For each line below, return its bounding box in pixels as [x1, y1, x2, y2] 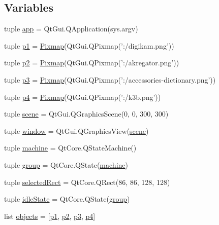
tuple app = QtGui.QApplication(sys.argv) [4, 23, 138, 34]
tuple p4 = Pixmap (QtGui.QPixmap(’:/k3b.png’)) [4, 91, 161, 102]
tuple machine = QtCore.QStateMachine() [4, 142, 137, 153]
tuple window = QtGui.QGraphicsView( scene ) [4, 125, 149, 136]
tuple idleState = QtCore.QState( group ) [4, 194, 130, 204]
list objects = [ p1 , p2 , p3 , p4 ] [4, 210, 96, 221]
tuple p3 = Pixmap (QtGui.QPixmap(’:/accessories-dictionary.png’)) [4, 74, 216, 85]
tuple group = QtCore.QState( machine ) [4, 159, 128, 170]
